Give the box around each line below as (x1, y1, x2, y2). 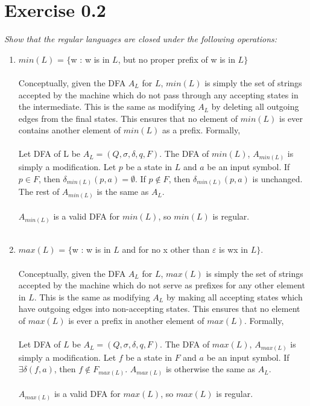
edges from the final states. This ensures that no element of (18, 112, 238, 124)
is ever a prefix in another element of (68, 314, 204, 326)
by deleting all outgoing (211, 100, 299, 113)
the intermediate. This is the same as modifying (18, 100, 195, 113)
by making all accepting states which (166, 290, 303, 303)
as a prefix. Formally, (162, 124, 241, 136)
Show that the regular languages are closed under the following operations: (4, 33, 277, 45)
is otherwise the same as (165, 363, 256, 375)
